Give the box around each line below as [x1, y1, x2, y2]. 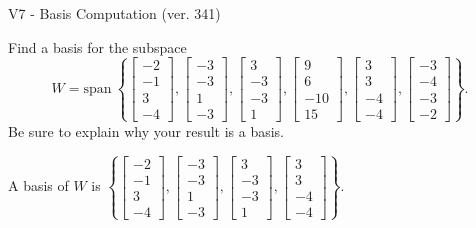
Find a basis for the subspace [8, 36, 187, 57]
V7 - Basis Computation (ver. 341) [8, 3, 221, 23]
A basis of [8, 175, 69, 196]
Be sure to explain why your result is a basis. [8, 120, 285, 141]
